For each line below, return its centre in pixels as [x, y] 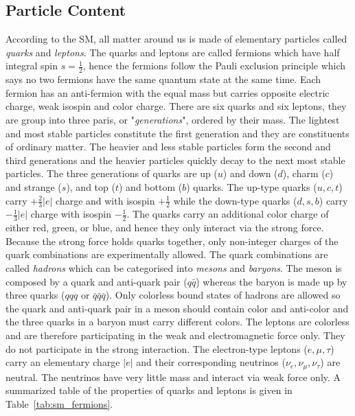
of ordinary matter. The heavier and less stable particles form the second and [168, 147]
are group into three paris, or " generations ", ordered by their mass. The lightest [173, 119]
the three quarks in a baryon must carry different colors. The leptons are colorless [177, 322]
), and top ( [91, 186]
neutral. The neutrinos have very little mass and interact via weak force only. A [173, 377]
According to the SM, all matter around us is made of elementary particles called [176, 39]
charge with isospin [71, 214]
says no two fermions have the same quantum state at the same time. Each [163, 79]
